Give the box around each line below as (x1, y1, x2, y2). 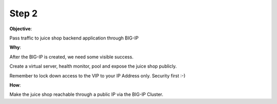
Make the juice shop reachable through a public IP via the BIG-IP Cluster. (9, 91, 164, 97)
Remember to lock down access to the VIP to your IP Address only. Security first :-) (9, 72, 186, 79)
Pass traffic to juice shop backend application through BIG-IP (9, 35, 138, 41)
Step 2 (9, 8, 38, 19)
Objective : (9, 26, 32, 32)
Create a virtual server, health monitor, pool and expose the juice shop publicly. (9, 63, 177, 69)
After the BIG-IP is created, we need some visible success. (9, 54, 133, 60)
